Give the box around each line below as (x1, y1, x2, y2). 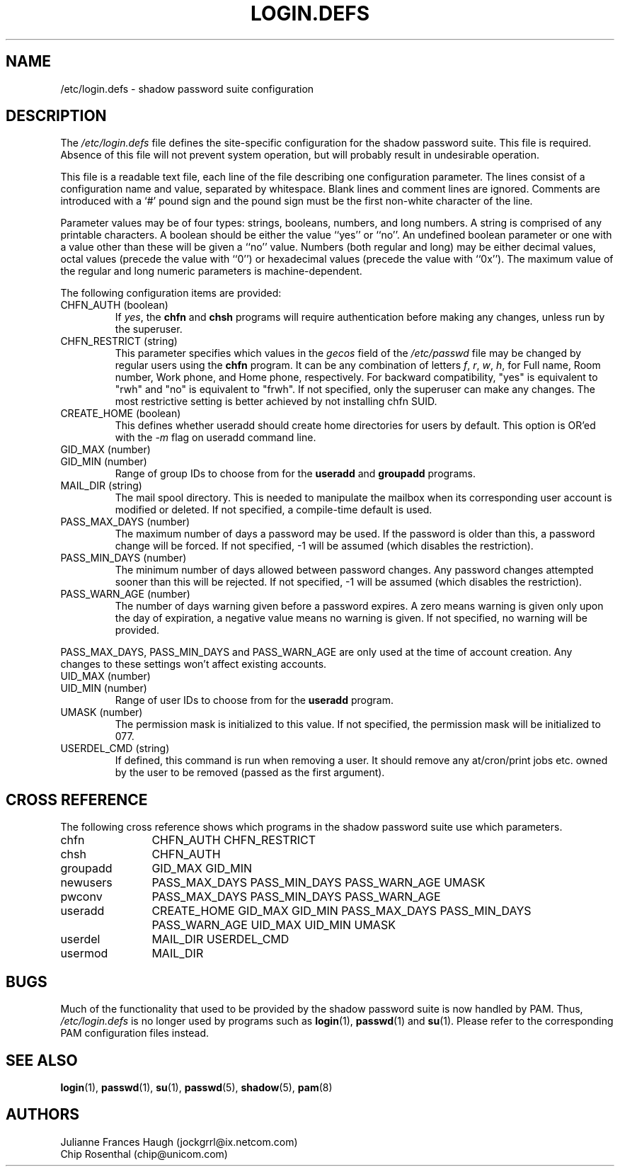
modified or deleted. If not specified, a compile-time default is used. (115, 503, 432, 516)
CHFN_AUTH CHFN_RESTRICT (151, 833, 316, 848)
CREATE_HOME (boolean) (60, 407, 181, 420)
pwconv (60, 889, 103, 904)
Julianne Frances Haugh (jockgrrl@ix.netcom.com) (60, 1135, 298, 1148)
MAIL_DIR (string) (60, 479, 142, 492)
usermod (60, 946, 108, 961)
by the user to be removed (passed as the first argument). (115, 766, 385, 779)
